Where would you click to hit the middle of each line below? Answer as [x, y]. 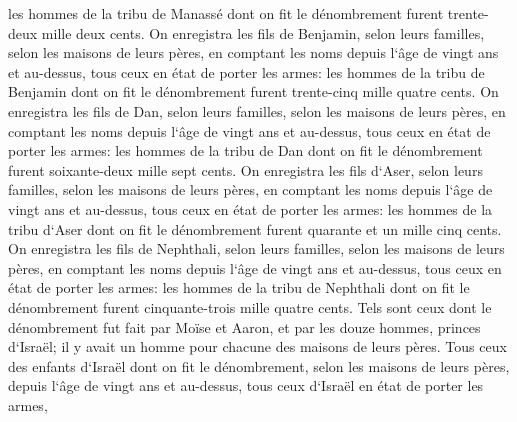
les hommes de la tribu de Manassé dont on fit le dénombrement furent [226, 13]
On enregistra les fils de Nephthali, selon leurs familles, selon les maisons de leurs [256, 248]
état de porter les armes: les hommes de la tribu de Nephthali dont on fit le [239, 287]
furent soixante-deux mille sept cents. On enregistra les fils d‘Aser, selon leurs [245, 169]
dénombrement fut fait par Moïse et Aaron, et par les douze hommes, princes [244, 326]
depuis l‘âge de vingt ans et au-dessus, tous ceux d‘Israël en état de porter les [246, 385]
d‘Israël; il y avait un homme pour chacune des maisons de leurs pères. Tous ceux [257, 346]
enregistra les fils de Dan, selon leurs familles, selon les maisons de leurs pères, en [257, 110]
